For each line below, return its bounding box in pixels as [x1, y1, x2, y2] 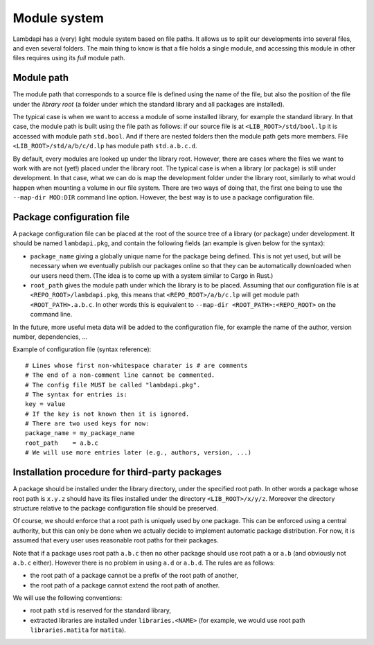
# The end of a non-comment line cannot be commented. [25, 371, 215, 379]
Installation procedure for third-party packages [12, 466, 222, 478]
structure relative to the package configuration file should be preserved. [12, 504, 219, 512]
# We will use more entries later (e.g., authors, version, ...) [25, 449, 252, 457]
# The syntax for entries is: [25, 390, 128, 398]
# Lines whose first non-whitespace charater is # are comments [25, 361, 249, 369]
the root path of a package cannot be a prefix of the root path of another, [30, 572, 239, 580]
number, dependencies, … [12, 333, 88, 341]
